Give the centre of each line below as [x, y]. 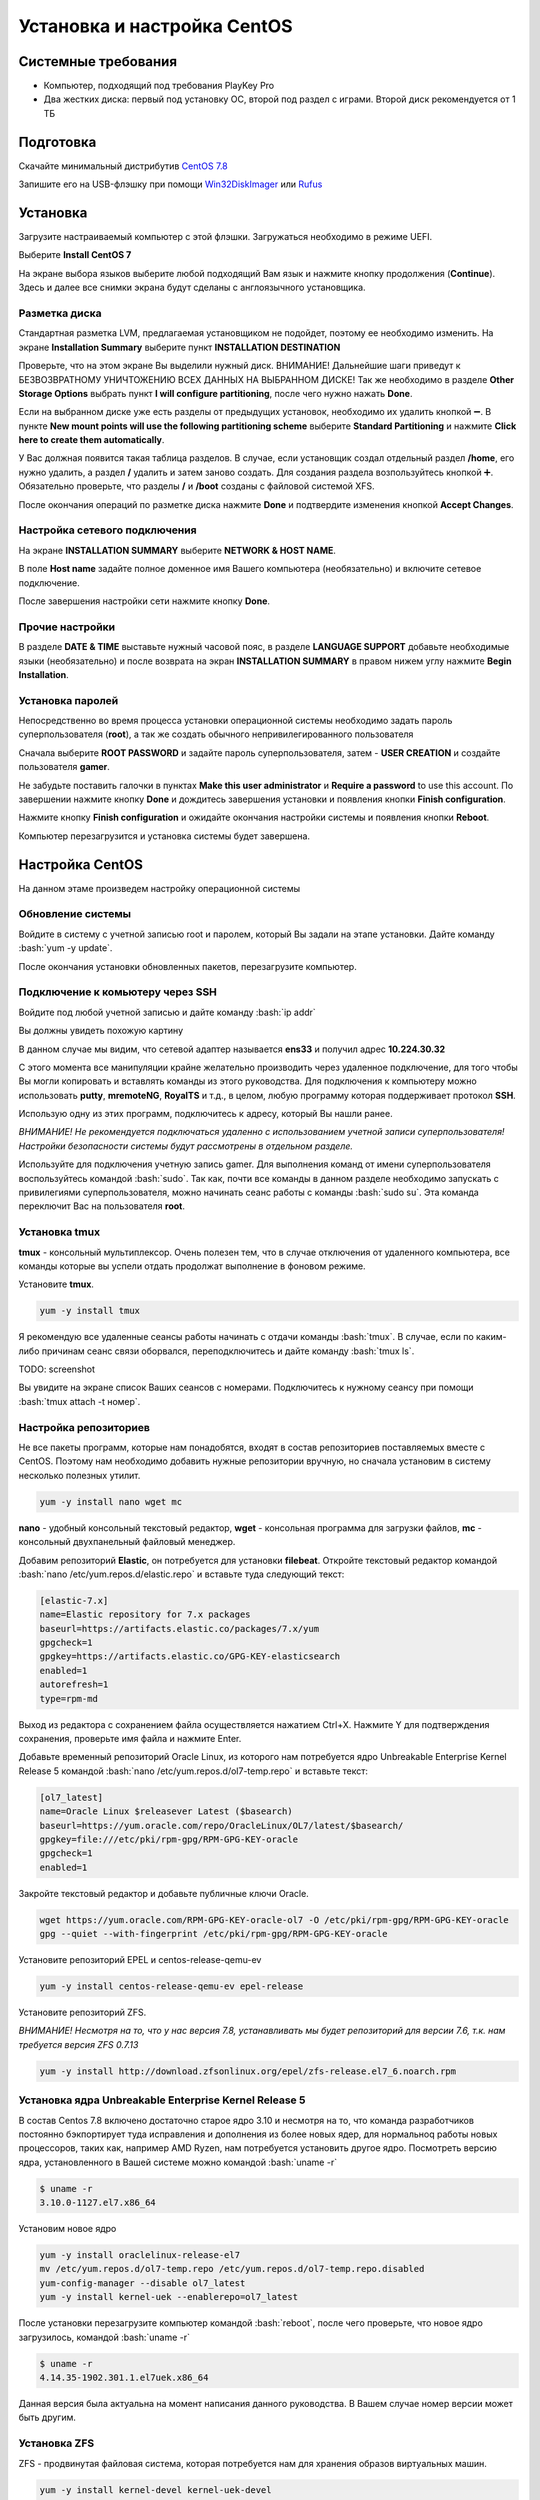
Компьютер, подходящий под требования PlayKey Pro [159, 86]
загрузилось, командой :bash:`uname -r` [104, 2337]
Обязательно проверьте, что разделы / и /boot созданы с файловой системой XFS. [196, 486]
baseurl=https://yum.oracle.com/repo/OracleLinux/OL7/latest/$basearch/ [221, 1825]
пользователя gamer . [64, 767]
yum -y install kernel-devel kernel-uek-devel [155, 2489]
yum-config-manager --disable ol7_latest [142, 2283]
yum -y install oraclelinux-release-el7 [139, 2255]
